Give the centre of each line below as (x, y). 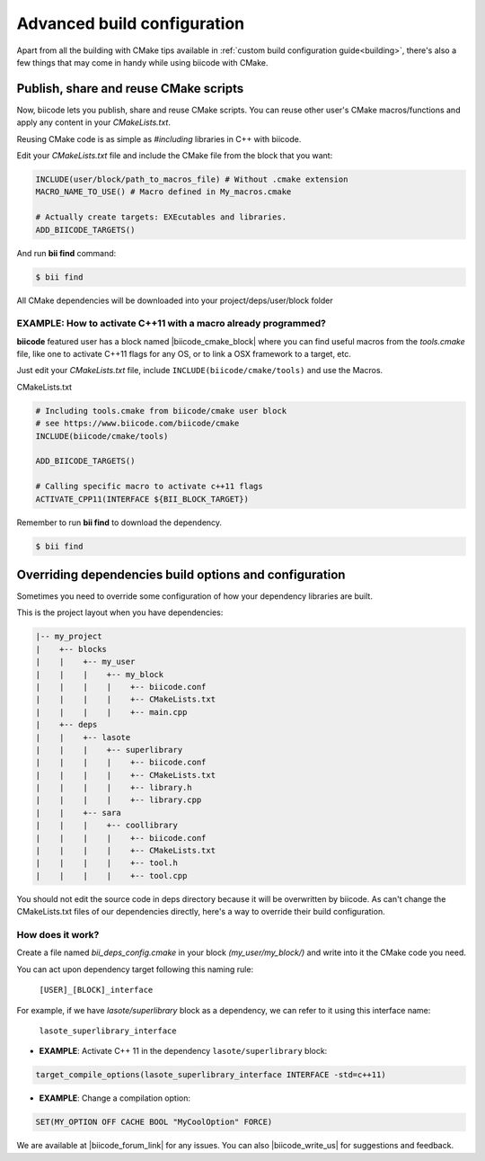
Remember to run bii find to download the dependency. (119, 522)
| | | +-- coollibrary (107, 826)
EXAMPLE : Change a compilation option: (115, 1098)
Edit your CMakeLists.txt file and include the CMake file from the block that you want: (175, 156)
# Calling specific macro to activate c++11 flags (150, 487)
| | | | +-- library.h (114, 788)
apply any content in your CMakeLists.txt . (93, 122)
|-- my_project (69, 637)
